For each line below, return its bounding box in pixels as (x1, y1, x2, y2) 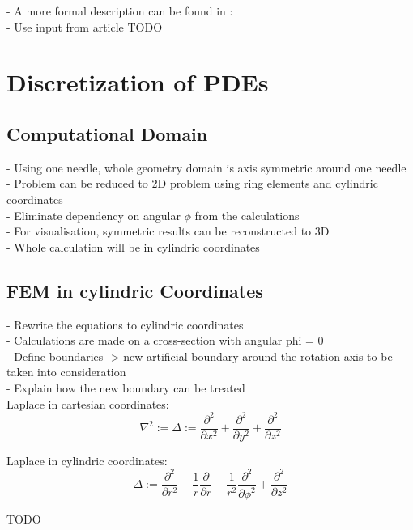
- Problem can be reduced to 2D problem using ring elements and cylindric (6, 175, 378, 192)
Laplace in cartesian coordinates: (6, 395, 169, 412)
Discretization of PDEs (6, 66, 269, 99)
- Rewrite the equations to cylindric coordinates (6, 316, 244, 333)
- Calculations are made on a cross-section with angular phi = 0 (6, 332, 324, 349)
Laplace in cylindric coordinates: (6, 452, 168, 469)
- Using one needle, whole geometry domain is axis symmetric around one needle (6, 159, 407, 176)
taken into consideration (6, 363, 126, 380)
